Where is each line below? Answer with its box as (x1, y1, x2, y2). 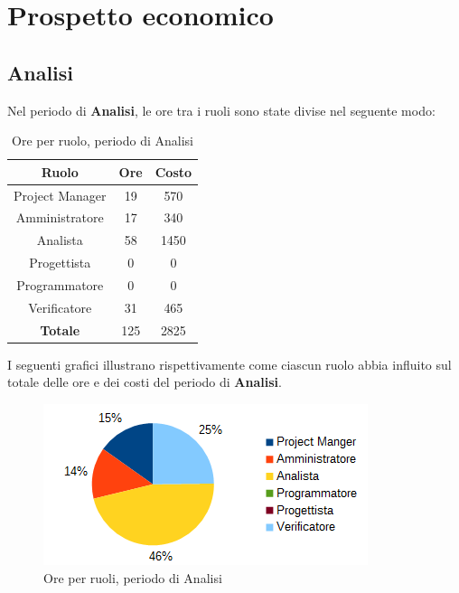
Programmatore (16, 275, 104, 294)
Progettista (29, 253, 91, 272)
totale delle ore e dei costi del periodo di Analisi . (7, 372, 282, 391)
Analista (36, 231, 83, 249)
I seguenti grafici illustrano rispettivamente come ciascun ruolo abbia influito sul (7, 354, 452, 373)
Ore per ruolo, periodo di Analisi (12, 131, 193, 150)
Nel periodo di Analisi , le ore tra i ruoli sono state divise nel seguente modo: (7, 100, 436, 119)
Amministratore (15, 208, 104, 227)
